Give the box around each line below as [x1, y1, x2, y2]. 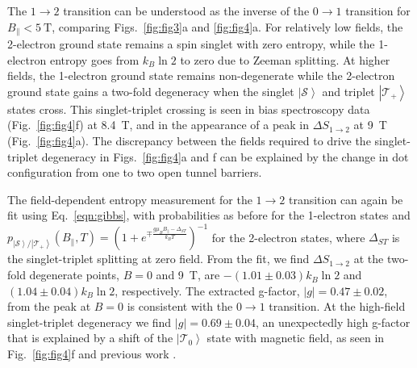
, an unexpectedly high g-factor [255, 313, 411, 330]
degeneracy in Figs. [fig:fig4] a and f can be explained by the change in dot [41, 148, 409, 165]
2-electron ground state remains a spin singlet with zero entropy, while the [7, 36, 375, 52]
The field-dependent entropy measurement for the [7, 190, 252, 207]
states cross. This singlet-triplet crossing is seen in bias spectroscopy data [7, 100, 370, 117]
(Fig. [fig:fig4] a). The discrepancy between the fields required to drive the [7, 132, 371, 149]
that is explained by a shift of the [7, 329, 173, 346]
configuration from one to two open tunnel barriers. [7, 164, 262, 181]
